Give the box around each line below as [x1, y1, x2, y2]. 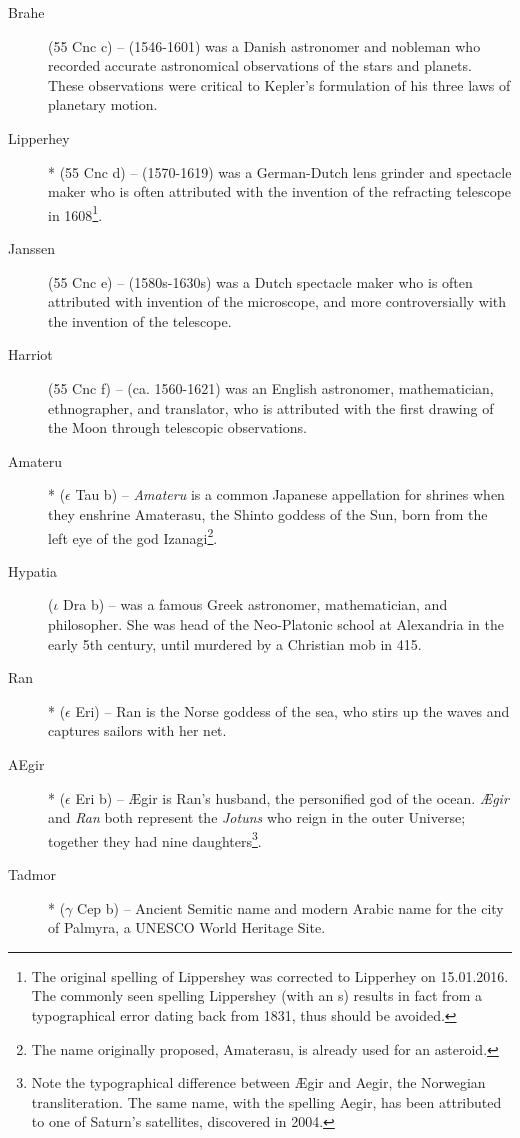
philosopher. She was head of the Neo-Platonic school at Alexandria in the [48, 613, 504, 634]
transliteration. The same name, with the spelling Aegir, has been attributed [31, 1091, 502, 1112]
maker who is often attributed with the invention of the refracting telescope [48, 181, 512, 202]
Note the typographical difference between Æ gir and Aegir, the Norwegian [31, 1072, 486, 1093]
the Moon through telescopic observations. [48, 417, 307, 438]
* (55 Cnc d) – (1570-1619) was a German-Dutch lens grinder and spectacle [48, 161, 512, 182]
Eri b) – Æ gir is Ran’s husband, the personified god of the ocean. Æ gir [75, 787, 509, 808]
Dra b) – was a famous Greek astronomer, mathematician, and [63, 594, 448, 615]
